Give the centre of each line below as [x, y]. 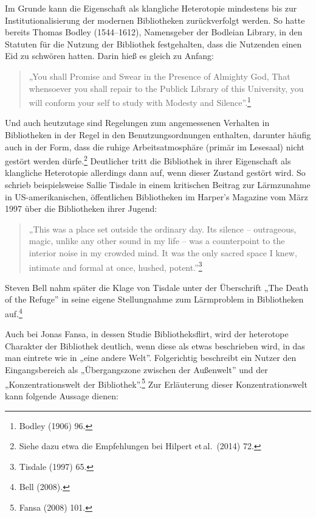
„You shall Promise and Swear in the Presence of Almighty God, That [160, 76]
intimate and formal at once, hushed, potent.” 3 [115, 266]
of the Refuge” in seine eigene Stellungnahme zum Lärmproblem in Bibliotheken [154, 299]
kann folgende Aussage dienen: [62, 395]
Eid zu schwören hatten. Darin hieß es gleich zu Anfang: [110, 56]
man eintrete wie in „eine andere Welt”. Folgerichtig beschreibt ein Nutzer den [151, 358]
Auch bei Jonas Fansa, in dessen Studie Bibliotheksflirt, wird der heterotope [147, 334]
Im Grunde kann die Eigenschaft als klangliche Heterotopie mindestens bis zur [151, 8]
